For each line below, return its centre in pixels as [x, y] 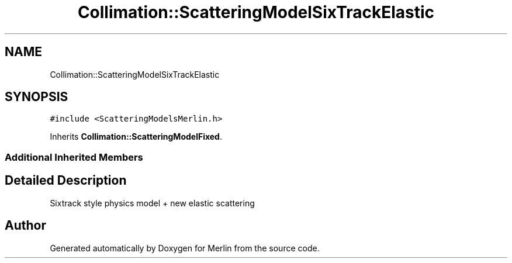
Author [25, 226]
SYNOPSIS [37, 97]
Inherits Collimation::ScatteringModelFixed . [136, 137]
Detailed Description [66, 181]
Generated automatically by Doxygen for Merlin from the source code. [185, 248]
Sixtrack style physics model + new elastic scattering [152, 203]
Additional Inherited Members [74, 157]
